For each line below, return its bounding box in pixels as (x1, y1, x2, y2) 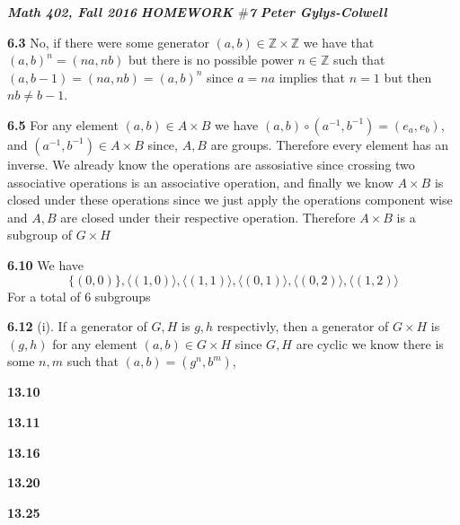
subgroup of (7, 225, 73, 244)
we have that (303, 32, 375, 51)
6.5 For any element (7, 115, 119, 134)
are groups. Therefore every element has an (210, 135, 449, 153)
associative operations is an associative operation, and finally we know (7, 172, 394, 191)
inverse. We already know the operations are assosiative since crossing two (7, 154, 415, 173)
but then (384, 67, 432, 86)
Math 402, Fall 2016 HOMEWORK (7, 3, 234, 21)
